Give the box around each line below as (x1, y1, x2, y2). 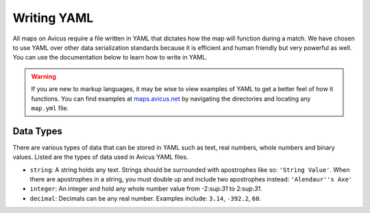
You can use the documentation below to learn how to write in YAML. (12, 53, 208, 62)
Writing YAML (12, 10, 94, 25)
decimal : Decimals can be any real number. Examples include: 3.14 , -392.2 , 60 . (29, 194, 262, 202)
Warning (31, 72, 56, 80)
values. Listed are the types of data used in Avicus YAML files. (12, 153, 188, 161)
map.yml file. (31, 103, 69, 112)
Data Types (12, 125, 63, 137)
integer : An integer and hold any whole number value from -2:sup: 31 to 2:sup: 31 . (29, 185, 262, 193)
